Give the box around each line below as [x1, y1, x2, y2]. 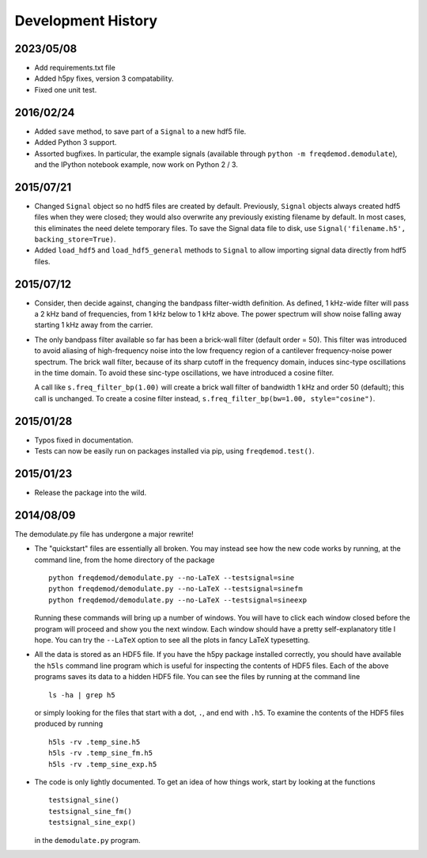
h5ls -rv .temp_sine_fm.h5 [48, 749, 153, 757]
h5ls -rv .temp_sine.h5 [48, 737, 141, 746]
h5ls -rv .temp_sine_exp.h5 [48, 760, 157, 769]
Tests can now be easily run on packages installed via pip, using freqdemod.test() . [34, 446, 316, 456]
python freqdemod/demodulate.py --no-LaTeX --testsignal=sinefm [48, 584, 304, 594]
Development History [14, 12, 158, 29]
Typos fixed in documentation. [34, 435, 134, 445]
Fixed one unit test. [34, 85, 97, 94]
